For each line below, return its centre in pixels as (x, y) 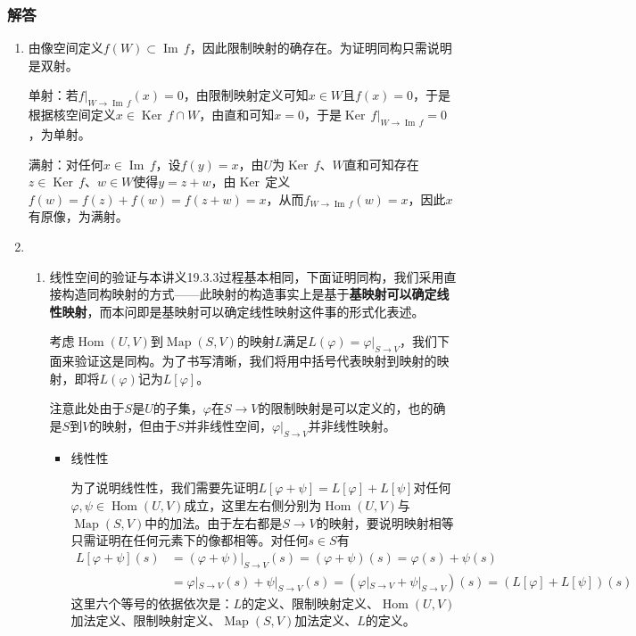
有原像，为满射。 (78, 216)
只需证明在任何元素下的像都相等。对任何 (190, 540)
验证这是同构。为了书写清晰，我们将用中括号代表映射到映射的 (256, 361)
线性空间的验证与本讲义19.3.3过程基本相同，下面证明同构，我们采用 (247, 276)
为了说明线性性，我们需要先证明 (165, 487)
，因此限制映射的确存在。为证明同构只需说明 (321, 48)
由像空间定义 (66, 48)
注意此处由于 (87, 408)
